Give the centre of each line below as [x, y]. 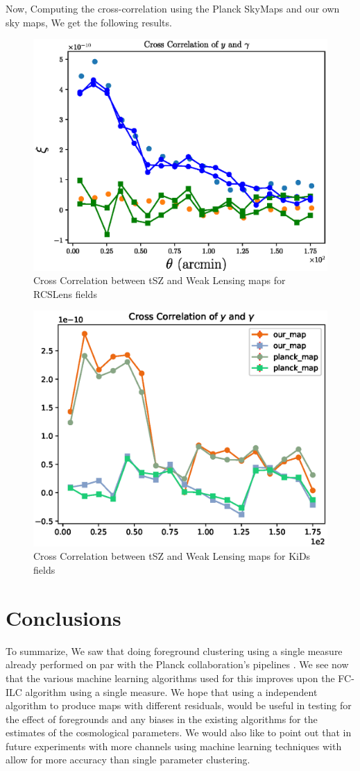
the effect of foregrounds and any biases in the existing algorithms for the [162, 719]
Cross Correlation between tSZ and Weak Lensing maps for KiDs [172, 556]
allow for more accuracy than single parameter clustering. [128, 760]
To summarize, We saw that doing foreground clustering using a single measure [174, 650]
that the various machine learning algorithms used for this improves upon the [170, 678]
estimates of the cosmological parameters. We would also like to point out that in [179, 732]
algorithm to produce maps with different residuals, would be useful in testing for [179, 705]
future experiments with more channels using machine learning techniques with [174, 746]
